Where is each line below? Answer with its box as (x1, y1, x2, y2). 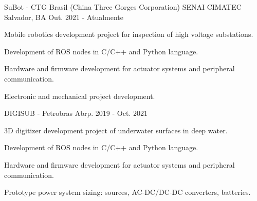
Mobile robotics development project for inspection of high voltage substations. (4, 29, 253, 39)
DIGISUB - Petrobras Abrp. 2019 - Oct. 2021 (4, 108, 148, 118)
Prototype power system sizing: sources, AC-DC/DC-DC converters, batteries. (4, 187, 251, 197)
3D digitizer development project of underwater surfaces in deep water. (4, 125, 228, 135)
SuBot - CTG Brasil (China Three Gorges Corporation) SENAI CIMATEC (4, 2, 242, 12)
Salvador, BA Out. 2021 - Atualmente (4, 11, 124, 22)
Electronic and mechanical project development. (4, 90, 155, 101)
